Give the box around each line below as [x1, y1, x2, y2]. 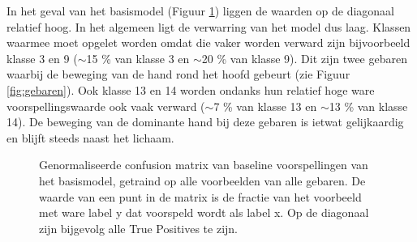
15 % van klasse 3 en [86, 49, 190, 66]
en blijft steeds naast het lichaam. [6, 129, 174, 146]
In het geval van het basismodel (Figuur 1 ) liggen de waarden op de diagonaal [6, 2, 394, 19]
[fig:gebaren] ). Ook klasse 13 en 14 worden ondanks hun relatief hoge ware [6, 81, 375, 98]
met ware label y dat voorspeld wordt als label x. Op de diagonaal [39, 204, 369, 221]
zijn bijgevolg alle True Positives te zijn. [39, 219, 238, 236]
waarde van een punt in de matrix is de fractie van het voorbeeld [39, 188, 362, 205]
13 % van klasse [329, 97, 408, 114]
